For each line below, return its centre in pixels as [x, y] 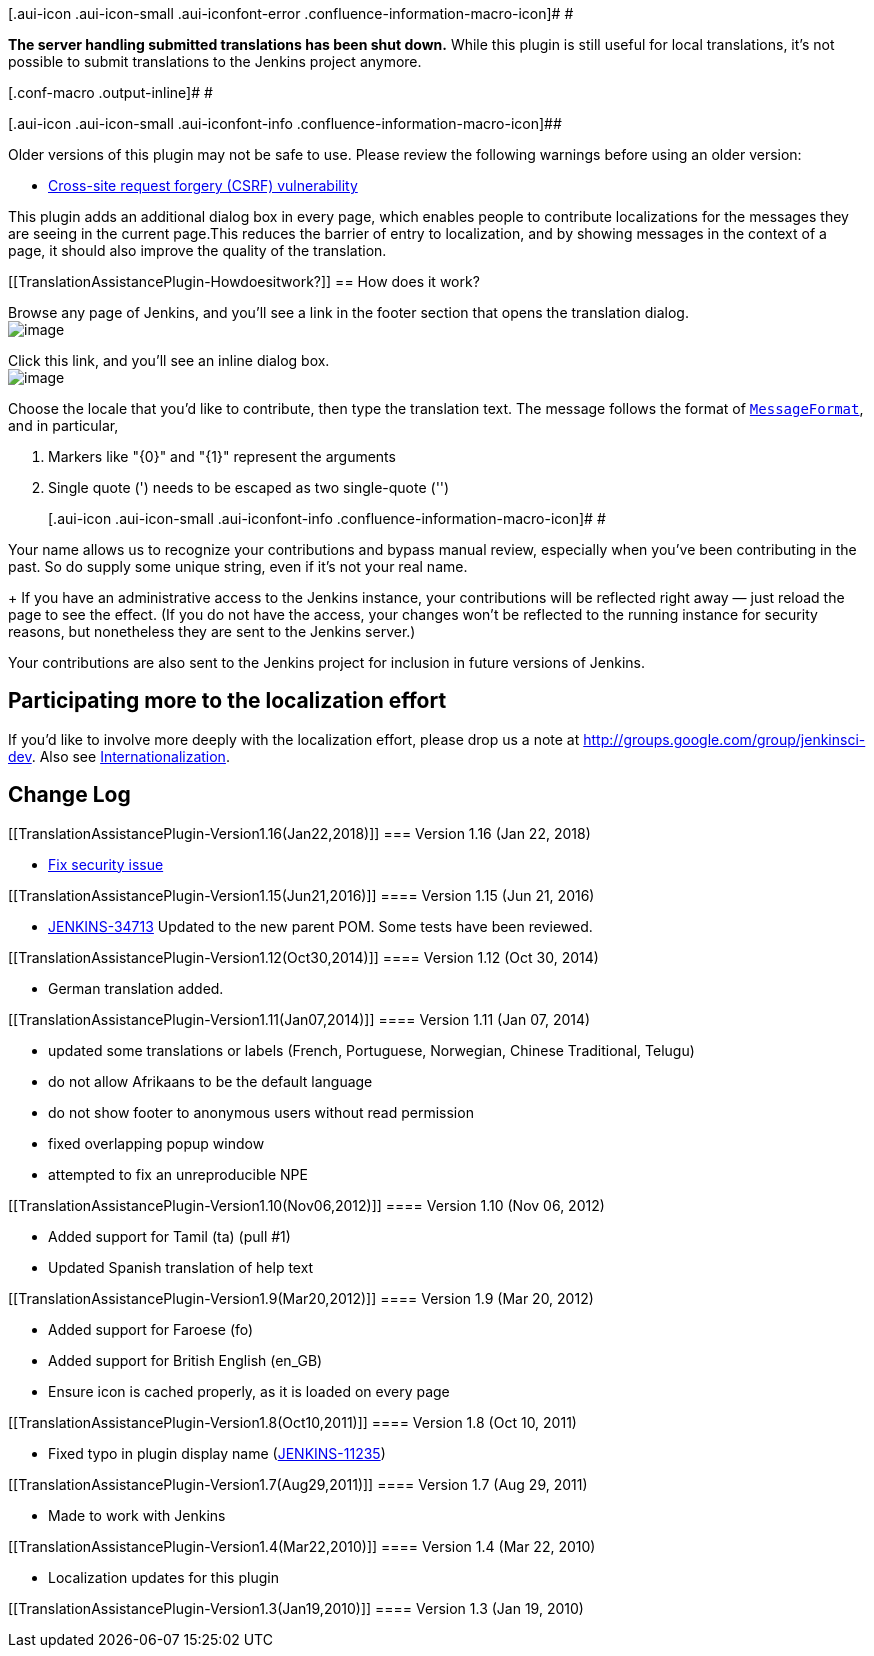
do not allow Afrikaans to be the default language [210, 1081]
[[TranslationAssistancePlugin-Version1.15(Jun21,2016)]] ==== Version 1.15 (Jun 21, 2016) [301, 895]
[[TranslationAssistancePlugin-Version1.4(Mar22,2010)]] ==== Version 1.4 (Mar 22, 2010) [302, 1546]
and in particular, [63, 425]
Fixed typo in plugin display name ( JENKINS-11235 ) [217, 1453]
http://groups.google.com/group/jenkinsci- [724, 739]
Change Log [69, 795]
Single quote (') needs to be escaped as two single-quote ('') [249, 487]
